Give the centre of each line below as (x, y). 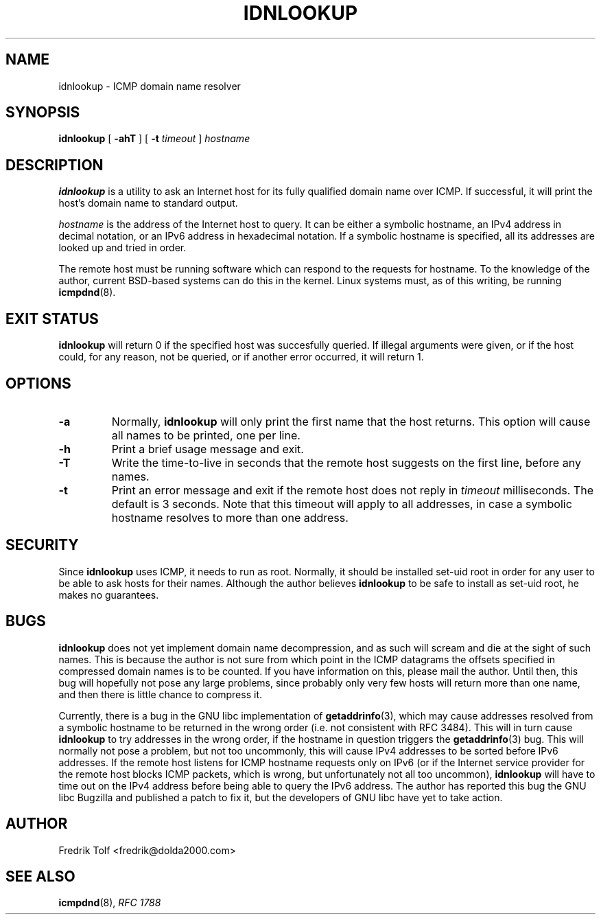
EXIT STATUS (52, 319)
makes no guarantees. (109, 595)
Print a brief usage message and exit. (208, 449)
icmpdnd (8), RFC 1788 (110, 903)
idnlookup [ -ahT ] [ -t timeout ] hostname (154, 139)
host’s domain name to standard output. (148, 203)
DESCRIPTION (55, 165)
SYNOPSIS (43, 113)
